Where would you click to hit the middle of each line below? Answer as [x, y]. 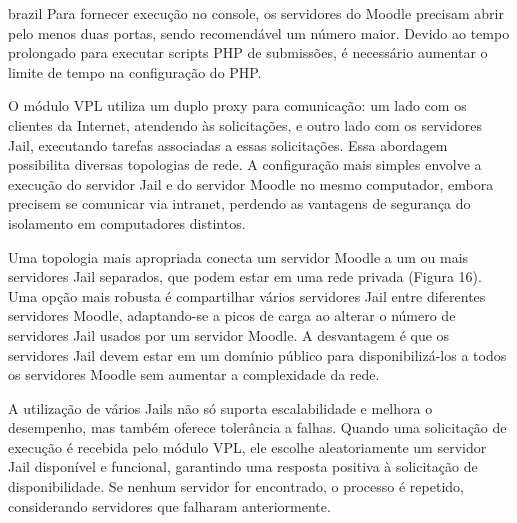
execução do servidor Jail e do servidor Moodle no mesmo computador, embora [251, 183]
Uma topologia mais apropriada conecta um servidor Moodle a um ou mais [238, 256]
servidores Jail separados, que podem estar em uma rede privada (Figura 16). [245, 276]
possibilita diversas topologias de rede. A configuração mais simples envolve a [245, 164]
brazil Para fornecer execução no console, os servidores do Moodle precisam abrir [256, 13]
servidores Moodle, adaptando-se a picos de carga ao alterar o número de [232, 315]
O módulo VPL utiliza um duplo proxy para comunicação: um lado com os [237, 105]
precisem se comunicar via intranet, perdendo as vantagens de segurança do [239, 203]
